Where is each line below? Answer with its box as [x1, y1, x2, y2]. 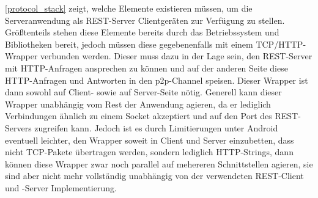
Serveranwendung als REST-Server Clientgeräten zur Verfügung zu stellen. [5, 13, 285, 26]
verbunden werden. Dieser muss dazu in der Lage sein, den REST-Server [40, 50, 312, 62]
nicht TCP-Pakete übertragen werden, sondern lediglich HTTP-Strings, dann [5, 145, 294, 158]
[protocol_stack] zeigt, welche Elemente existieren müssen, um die [5, 2, 253, 14]
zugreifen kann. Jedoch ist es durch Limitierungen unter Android [34, 121, 278, 134]
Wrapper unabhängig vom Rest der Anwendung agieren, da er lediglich [5, 97, 271, 110]
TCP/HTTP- [256, 37, 306, 50]
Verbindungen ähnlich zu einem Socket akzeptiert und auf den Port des [5, 109, 272, 122]
